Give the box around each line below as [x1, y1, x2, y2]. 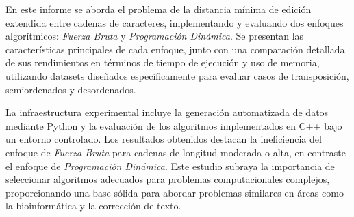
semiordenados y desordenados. [5, 82, 136, 96]
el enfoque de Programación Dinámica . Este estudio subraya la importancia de [5, 158, 335, 173]
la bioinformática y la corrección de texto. [5, 199, 181, 213]
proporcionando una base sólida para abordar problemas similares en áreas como [5, 185, 344, 199]
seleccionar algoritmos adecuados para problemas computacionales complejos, [5, 172, 330, 186]
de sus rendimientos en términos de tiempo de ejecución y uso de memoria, [5, 55, 320, 70]
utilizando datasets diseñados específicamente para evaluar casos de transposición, [5, 68, 349, 83]
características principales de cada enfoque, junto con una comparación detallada [5, 42, 345, 56]
